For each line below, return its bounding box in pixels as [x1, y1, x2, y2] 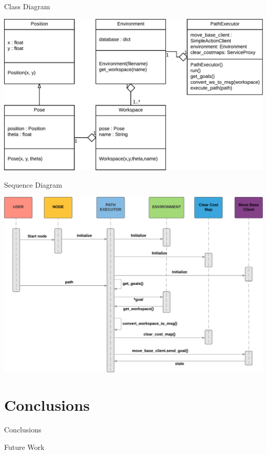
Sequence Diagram [4, 179, 63, 190]
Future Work [4, 441, 45, 452]
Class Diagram [4, 1, 50, 11]
